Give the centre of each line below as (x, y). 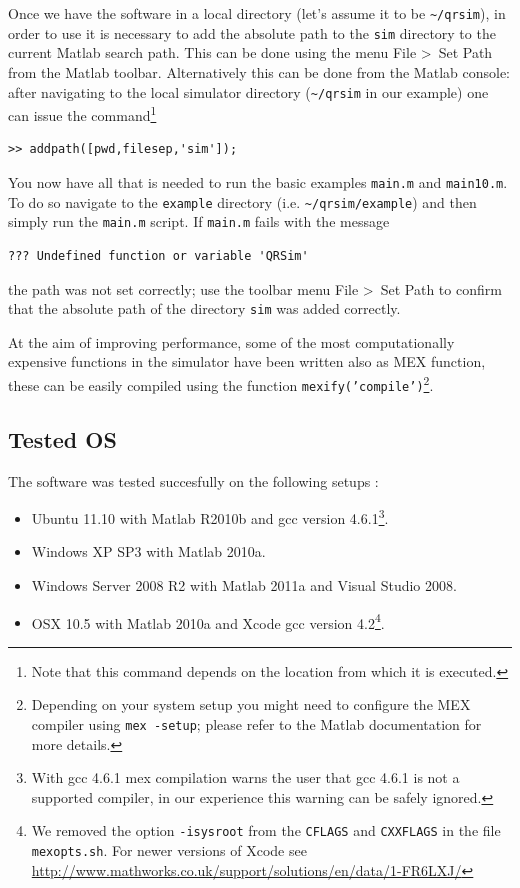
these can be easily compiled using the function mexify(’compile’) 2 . (221, 383)
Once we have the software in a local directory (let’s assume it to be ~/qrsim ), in (257, 13)
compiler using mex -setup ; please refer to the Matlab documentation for (256, 723)
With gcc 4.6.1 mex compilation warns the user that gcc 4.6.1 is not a (245, 777)
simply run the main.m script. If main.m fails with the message (199, 221)
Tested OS (62, 438)
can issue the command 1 (82, 113)
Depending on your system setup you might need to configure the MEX (251, 704)
